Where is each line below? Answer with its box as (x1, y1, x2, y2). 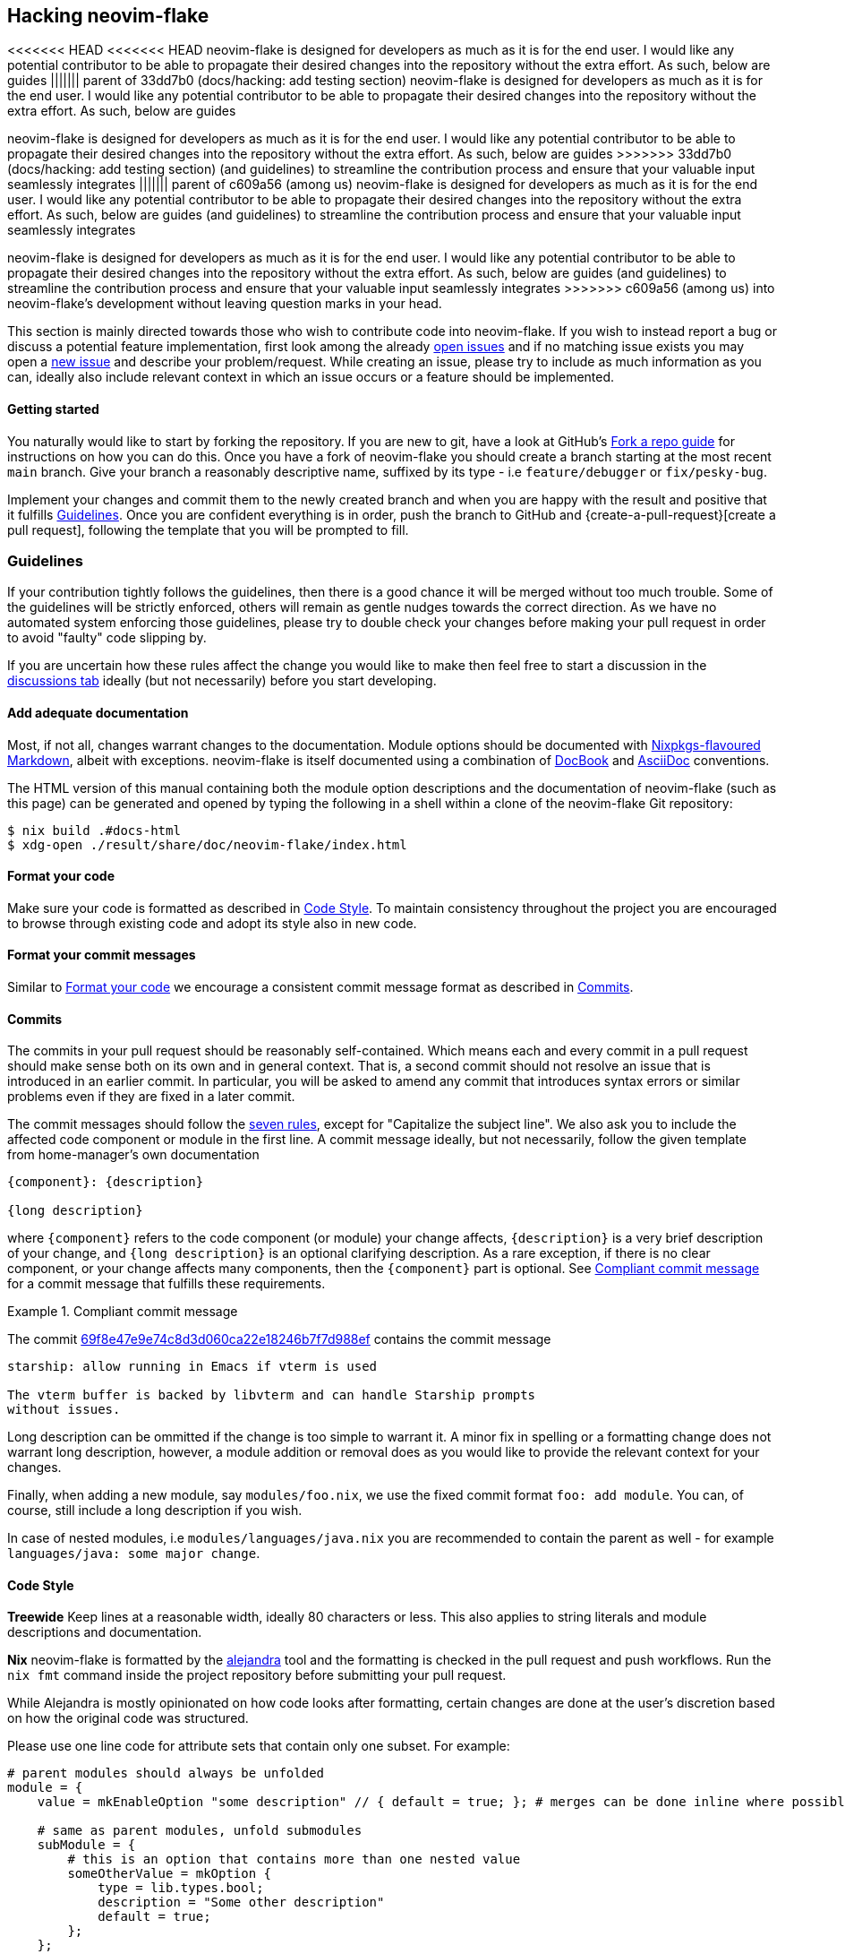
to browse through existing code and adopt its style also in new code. (7, 915, 417, 931)
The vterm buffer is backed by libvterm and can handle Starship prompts (7, 1388, 536, 1403)
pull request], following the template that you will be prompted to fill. (7, 521, 409, 538)
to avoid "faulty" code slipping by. (7, 630, 207, 646)
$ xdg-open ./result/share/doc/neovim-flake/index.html (7, 837, 407, 852)
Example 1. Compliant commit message (7, 1304, 238, 1320)
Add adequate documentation (7, 705, 189, 720)
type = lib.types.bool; (98, 1881, 264, 1896)
